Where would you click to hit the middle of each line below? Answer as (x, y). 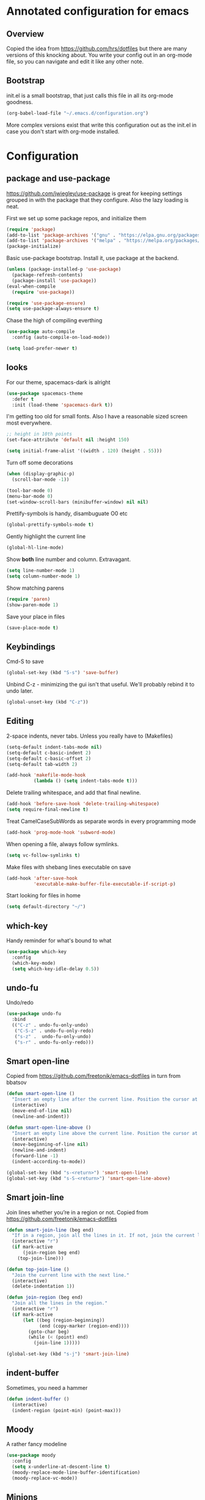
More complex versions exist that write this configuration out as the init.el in (102, 125)
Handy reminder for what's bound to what (59, 941)
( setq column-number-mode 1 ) (43, 576)
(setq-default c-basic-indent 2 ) (49, 753)
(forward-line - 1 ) (35, 1156)
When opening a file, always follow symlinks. (63, 844)
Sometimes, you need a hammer (47, 1387)
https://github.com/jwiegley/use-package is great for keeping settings (94, 193)
